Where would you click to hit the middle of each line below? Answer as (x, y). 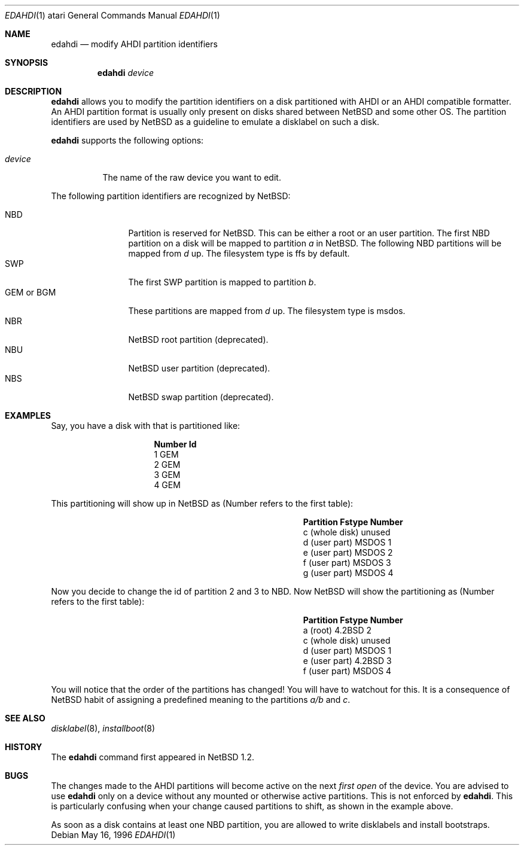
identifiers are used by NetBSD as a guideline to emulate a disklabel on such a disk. (215, 122)
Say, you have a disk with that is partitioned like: (146, 426)
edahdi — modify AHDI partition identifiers (134, 44)
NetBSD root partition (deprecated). (198, 339)
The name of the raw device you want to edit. (192, 177)
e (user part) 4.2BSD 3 (347, 661)
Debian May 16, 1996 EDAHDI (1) (113, 835)
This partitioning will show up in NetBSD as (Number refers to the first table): (202, 503)
